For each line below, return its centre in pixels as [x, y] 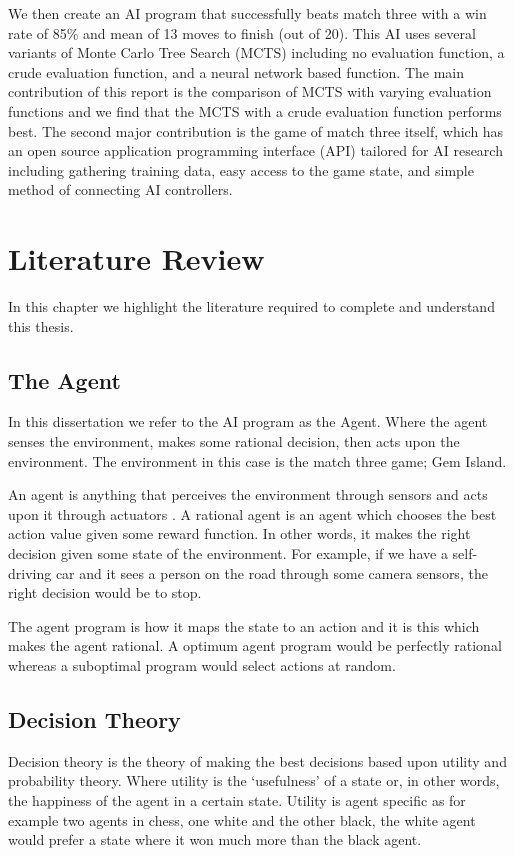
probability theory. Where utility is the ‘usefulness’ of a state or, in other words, [254, 780]
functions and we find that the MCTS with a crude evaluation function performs [255, 110]
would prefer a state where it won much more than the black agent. [215, 839]
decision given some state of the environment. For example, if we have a [228, 553]
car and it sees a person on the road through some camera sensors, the [271, 572]
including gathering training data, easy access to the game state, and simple [241, 169]
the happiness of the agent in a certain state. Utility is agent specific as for [237, 799]
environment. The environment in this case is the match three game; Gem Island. [257, 460]
